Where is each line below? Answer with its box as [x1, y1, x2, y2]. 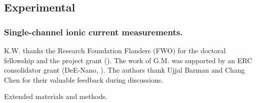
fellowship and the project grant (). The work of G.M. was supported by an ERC [4, 55, 252, 65]
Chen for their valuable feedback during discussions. [4, 74, 163, 85]
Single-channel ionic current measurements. [4, 25, 183, 38]
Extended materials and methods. [4, 91, 107, 102]
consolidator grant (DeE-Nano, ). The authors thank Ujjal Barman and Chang [4, 65, 245, 75]
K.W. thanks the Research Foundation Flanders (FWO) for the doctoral [4, 45, 226, 55]
